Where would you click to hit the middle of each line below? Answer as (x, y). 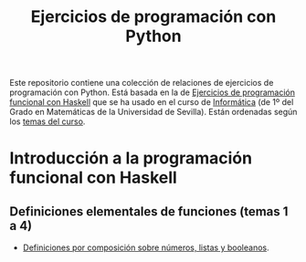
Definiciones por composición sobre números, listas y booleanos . (146, 247)
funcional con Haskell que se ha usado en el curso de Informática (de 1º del (152, 102)
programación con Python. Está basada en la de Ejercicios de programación (152, 92)
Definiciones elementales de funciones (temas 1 (149, 211)
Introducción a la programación (131, 158)
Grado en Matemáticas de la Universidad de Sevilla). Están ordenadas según (153, 112)
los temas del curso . (47, 121)
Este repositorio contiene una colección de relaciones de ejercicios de (142, 83)
